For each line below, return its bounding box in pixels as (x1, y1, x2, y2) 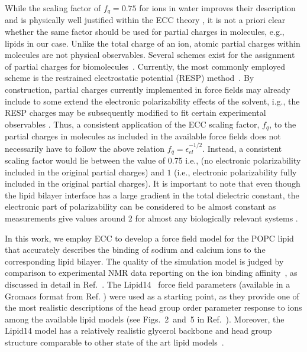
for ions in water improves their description (139, 2, 296, 14)
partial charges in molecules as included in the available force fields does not (5, 130, 281, 142)
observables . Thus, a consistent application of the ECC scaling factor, (5, 118, 260, 130)
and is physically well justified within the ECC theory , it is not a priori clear (5, 14, 286, 26)
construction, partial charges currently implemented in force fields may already (5, 83, 290, 96)
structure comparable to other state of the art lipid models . (5, 336, 224, 348)
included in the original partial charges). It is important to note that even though (5, 177, 300, 190)
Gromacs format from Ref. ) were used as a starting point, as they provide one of (5, 289, 299, 302)
